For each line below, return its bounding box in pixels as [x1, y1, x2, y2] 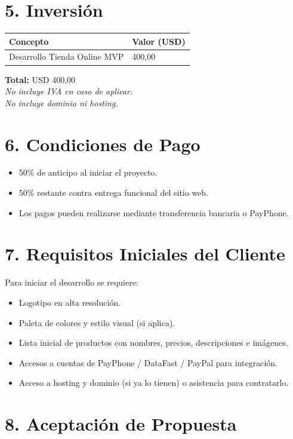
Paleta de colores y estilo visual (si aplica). [18, 316, 175, 329]
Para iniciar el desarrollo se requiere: [5, 276, 138, 288]
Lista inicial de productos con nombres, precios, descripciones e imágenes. [18, 336, 288, 349]
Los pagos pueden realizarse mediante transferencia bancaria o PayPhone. [18, 206, 289, 219]
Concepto [9, 35, 49, 47]
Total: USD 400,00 [5, 73, 76, 85]
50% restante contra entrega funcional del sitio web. [18, 186, 208, 199]
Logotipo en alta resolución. [18, 296, 121, 308]
